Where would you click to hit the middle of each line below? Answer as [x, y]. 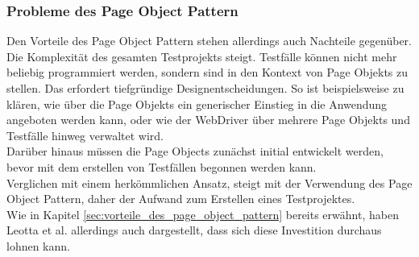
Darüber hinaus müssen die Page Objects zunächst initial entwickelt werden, [195, 151]
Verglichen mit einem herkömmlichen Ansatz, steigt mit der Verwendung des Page [209, 182]
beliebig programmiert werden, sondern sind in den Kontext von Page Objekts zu [207, 72]
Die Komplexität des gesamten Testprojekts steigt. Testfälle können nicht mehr [202, 56]
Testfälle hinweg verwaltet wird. [85, 135]
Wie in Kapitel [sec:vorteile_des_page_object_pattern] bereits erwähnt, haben [203, 214]
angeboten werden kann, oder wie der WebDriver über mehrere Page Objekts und [208, 120]
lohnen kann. [38, 245]
